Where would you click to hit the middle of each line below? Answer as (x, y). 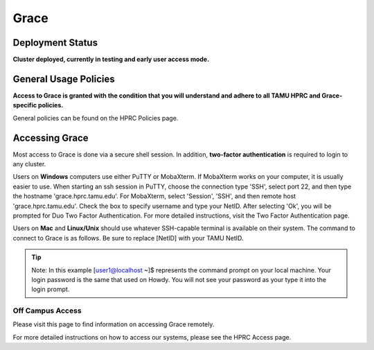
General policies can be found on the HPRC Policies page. (96, 118)
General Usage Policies (64, 79)
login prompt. (51, 289)
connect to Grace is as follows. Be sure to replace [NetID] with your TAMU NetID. (128, 238)
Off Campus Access (47, 310)
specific (25, 105)
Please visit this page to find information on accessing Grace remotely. (114, 324)
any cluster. (29, 164)
